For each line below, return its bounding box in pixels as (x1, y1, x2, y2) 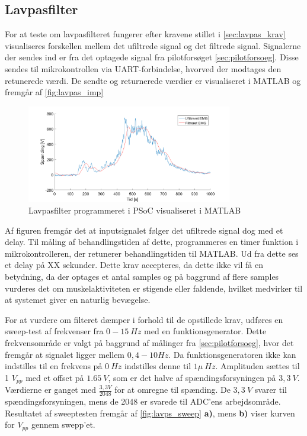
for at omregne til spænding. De (114, 383, 231, 396)
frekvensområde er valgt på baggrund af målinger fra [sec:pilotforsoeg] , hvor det (5, 336, 294, 348)
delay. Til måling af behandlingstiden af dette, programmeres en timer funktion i (5, 235, 299, 248)
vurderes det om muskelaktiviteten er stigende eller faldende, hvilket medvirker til (5, 282, 303, 294)
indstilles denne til (124, 360, 191, 372)
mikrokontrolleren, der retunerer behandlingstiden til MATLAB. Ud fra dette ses (5, 247, 299, 259)
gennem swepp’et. (31, 418, 95, 431)
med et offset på (25, 371, 84, 383)
